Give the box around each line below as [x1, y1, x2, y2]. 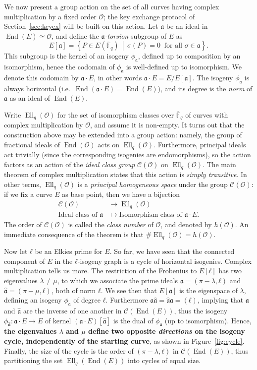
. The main [203, 159, 236, 169]
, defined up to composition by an [138, 51, 241, 61]
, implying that [197, 295, 244, 305]
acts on [98, 139, 119, 149]
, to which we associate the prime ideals [57, 275, 178, 286]
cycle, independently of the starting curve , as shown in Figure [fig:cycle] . [4, 336, 245, 346]
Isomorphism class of [119, 211, 182, 219]
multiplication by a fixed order [4, 11, 97, 21]
